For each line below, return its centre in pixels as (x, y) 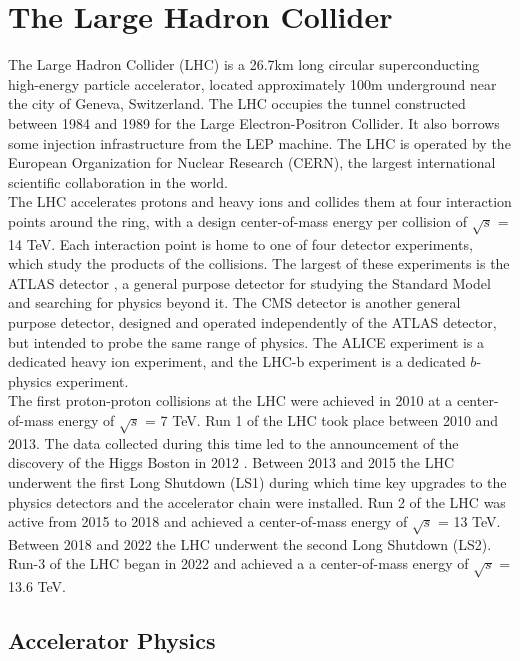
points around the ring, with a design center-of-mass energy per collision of (238, 220)
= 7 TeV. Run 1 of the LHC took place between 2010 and (322, 419)
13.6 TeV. (37, 586)
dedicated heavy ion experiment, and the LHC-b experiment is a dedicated (237, 361)
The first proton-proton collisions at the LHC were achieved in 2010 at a (230, 400)
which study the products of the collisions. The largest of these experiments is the (259, 263)
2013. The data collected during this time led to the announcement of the (233, 442)
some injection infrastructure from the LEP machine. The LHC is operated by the (259, 142)
